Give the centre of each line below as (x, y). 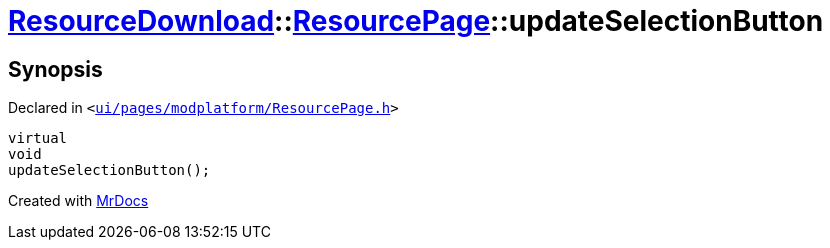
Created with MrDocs (78, 201)
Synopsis (55, 69)
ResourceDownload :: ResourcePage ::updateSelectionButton (416, 21)
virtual (38, 138)
